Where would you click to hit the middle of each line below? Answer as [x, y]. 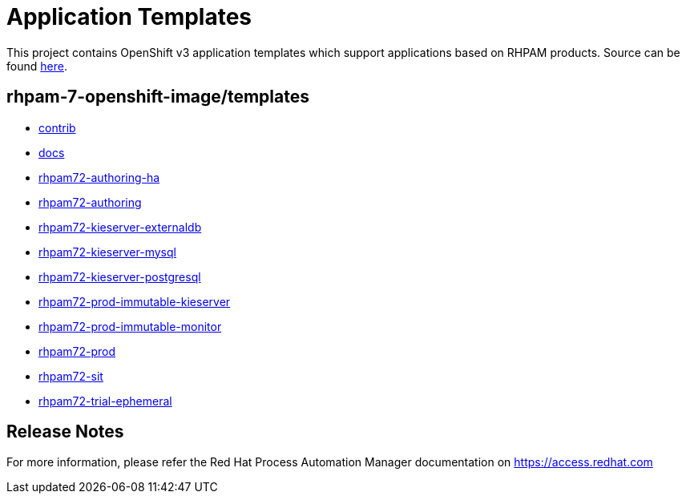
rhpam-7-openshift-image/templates [158, 97]
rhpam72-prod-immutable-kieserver [135, 301]
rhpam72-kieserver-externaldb [120, 227]
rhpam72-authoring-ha [99, 177]
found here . [37, 66]
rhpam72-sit [71, 376]
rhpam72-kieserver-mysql [107, 252]
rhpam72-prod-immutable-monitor [130, 326]
